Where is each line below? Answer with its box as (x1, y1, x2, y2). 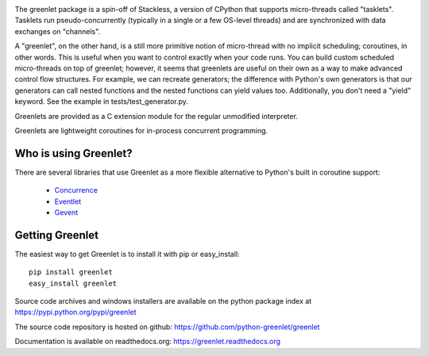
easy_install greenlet (29, 278, 118, 288)
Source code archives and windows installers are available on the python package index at (14, 297, 312, 306)
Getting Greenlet (14, 228, 99, 242)
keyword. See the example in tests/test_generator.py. (14, 97, 188, 106)
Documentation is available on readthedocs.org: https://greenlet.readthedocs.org (14, 337, 281, 346)
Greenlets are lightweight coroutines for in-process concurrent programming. (14, 125, 269, 135)
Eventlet (54, 197, 82, 206)
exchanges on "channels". (14, 26, 101, 36)
